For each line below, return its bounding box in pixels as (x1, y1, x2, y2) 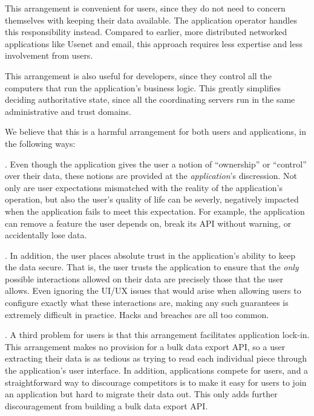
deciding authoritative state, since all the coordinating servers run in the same (5, 93, 295, 106)
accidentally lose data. (5, 229, 87, 241)
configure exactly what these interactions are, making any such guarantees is (5, 296, 289, 309)
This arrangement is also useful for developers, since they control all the (5, 69, 272, 82)
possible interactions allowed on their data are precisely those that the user (5, 272, 283, 285)
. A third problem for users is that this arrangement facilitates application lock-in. (5, 328, 310, 341)
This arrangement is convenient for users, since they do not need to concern (5, 2, 286, 14)
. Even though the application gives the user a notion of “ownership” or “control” (5, 157, 307, 170)
